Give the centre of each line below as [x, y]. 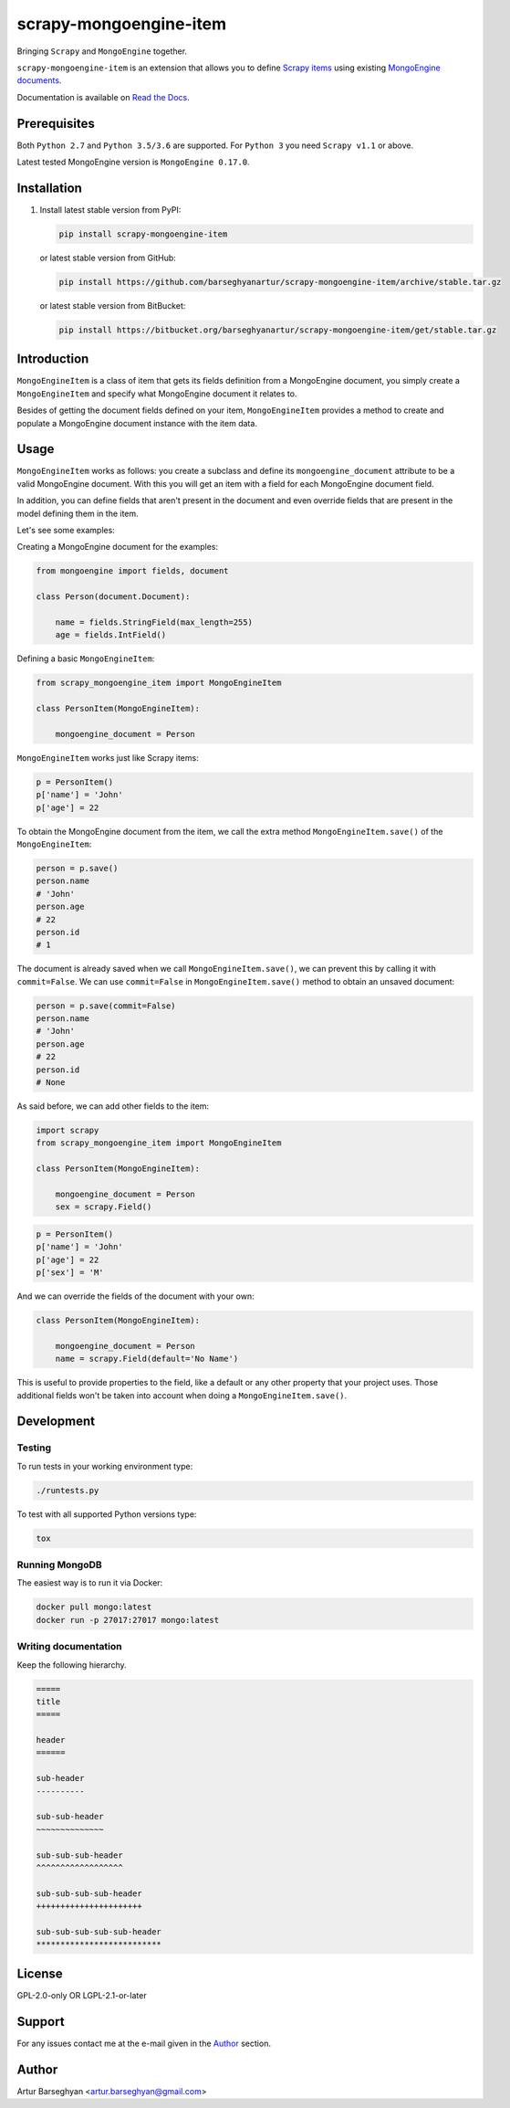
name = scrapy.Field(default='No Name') [147, 1359]
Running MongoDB [59, 1565]
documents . [39, 80]
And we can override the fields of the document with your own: [135, 1296]
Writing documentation [69, 1647]
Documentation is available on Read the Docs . [104, 97]
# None [51, 1082]
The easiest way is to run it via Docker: [90, 1583]
